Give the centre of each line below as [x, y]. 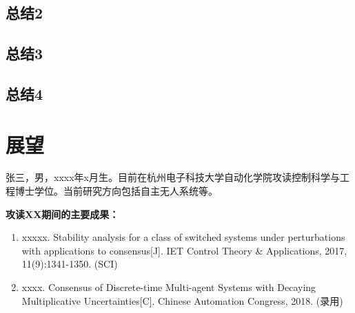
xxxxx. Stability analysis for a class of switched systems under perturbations [183, 237]
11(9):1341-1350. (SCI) [70, 264]
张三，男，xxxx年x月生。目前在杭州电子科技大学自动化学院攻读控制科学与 [173, 177]
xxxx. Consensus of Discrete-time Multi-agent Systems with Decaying [169, 287]
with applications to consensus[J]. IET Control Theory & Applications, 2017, [184, 250]
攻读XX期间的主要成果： [62, 214]
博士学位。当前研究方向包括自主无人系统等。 [116, 191]
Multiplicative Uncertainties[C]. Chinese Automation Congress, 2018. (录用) [182, 300]
